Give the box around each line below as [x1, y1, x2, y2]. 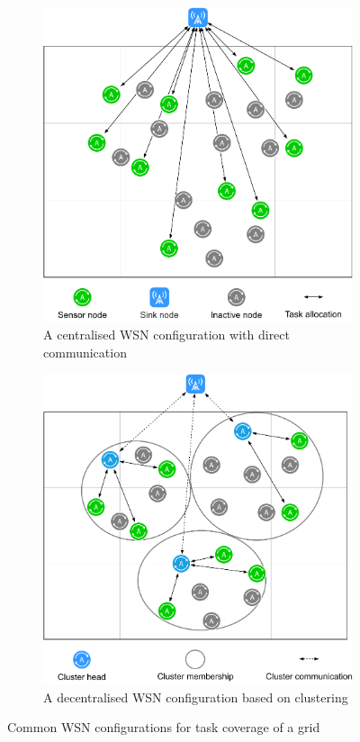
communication [43, 342, 127, 361]
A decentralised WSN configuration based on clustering [43, 687, 348, 706]
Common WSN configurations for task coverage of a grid [7, 718, 320, 737]
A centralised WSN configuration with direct [43, 325, 290, 344]
